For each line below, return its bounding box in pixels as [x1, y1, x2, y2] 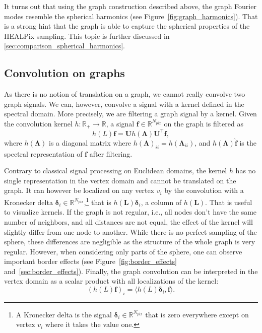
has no [235, 165, 256, 176]
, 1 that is [84, 195, 111, 207]
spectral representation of [4, 148, 83, 159]
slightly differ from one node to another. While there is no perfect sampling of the [4, 226, 257, 237]
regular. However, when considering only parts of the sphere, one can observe [4, 246, 242, 256]
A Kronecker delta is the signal [16, 309, 112, 319]
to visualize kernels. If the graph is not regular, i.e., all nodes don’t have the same [4, 207, 257, 217]
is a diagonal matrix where [48, 137, 132, 148]
